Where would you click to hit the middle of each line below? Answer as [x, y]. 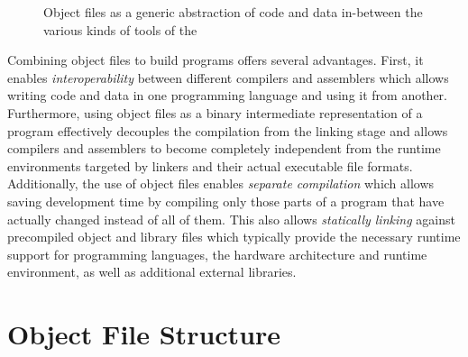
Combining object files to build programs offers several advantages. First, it [216, 60]
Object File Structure [144, 334]
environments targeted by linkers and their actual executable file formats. [210, 165]
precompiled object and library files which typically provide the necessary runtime [234, 237]
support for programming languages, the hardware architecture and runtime [217, 254]
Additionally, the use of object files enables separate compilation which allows [221, 183]
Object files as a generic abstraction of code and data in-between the [233, 12]
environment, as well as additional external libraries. [152, 272]
